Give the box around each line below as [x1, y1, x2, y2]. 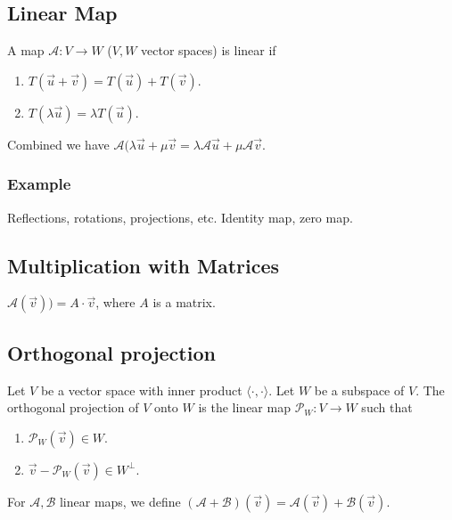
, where [95, 293, 136, 312]
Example [7, 173, 71, 195]
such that [361, 398, 413, 417]
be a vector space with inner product [40, 380, 242, 399]
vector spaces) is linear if [141, 41, 276, 60]
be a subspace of [314, 380, 405, 399]
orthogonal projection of [7, 398, 139, 417]
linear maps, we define [59, 492, 181, 510]
